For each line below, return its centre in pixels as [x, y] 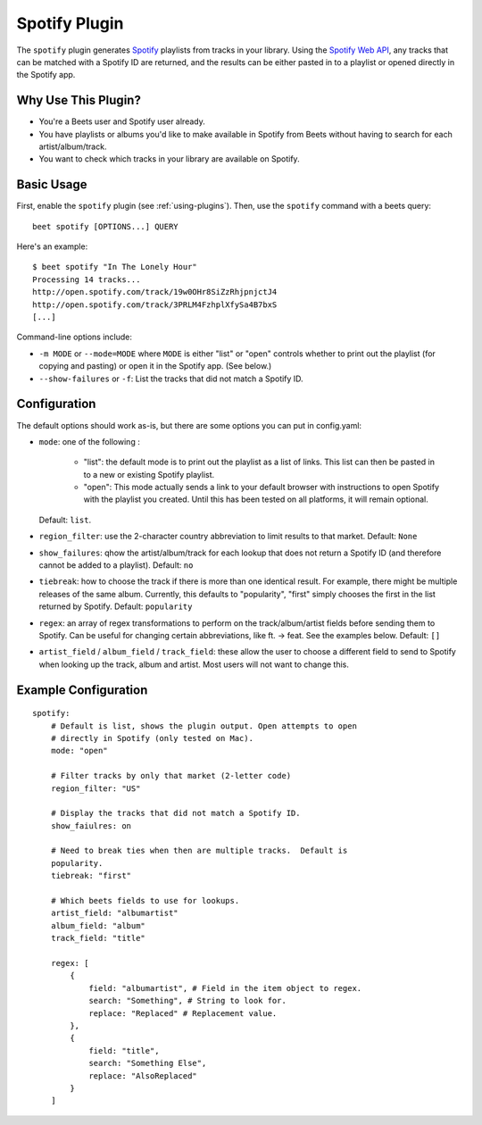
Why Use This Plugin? [79, 100]
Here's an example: [52, 246]
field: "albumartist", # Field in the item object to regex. [225, 988]
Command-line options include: [75, 337]
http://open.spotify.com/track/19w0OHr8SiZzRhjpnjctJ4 [155, 292]
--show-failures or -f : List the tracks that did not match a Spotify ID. [171, 379]
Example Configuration [82, 690]
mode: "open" [79, 751]
